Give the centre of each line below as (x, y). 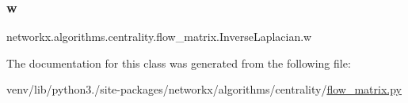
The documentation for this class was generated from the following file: (179, 63)
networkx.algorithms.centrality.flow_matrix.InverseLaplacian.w (159, 37)
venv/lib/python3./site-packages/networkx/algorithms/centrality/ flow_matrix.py (204, 89)
